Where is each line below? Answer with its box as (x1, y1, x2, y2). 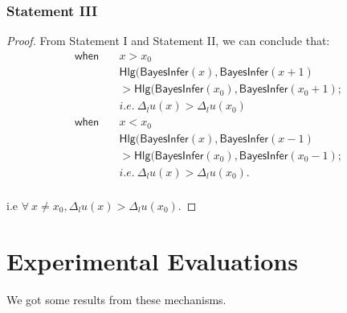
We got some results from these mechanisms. (6, 290, 227, 307)
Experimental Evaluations (6, 244, 298, 277)
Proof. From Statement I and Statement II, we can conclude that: (6, 32, 330, 49)
